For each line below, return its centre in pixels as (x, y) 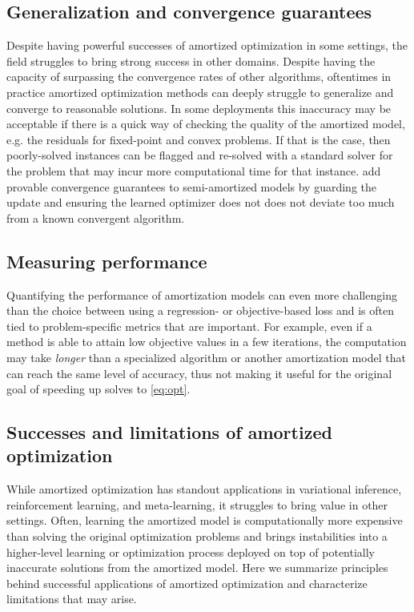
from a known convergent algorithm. (96, 217)
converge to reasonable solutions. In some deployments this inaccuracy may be (199, 108)
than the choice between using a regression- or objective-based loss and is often (200, 310)
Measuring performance (107, 261)
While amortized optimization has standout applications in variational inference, (204, 489)
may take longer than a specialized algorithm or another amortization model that (206, 357)
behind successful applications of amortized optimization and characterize (187, 583)
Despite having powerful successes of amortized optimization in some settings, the (207, 45)
